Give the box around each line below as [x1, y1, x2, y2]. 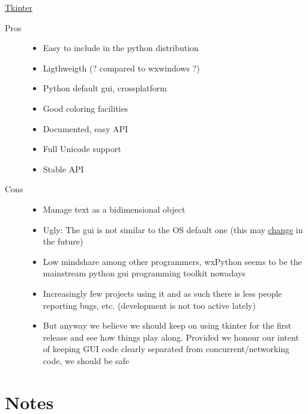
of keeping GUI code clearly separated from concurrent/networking [43, 342, 290, 355]
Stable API [43, 162, 84, 175]
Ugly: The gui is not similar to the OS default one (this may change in [43, 223, 303, 236]
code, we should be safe [43, 354, 130, 367]
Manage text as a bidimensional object [43, 202, 186, 215]
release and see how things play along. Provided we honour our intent [43, 330, 299, 343]
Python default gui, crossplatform [43, 82, 167, 94]
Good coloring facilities [43, 102, 128, 114]
